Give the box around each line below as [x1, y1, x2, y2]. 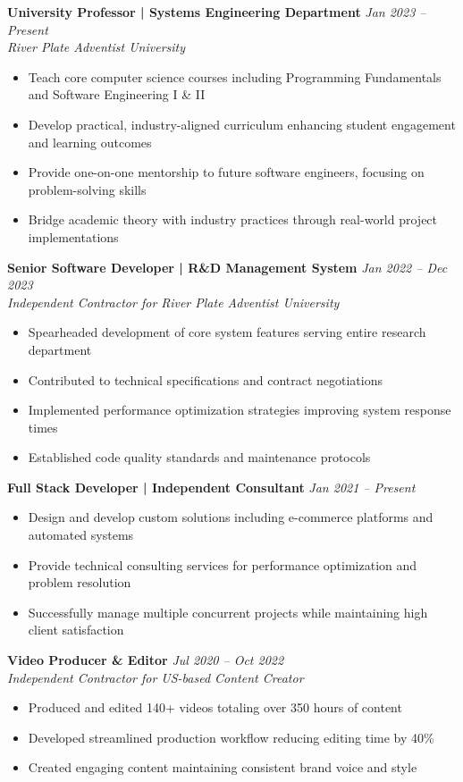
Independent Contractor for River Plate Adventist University [7, 292, 340, 311]
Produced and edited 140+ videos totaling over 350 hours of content [28, 698, 402, 717]
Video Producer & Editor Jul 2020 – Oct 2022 [7, 651, 284, 669]
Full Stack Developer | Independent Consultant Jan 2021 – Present [7, 477, 416, 496]
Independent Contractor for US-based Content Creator [7, 668, 304, 686]
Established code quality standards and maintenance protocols [28, 448, 371, 467]
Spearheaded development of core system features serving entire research [28, 323, 426, 341]
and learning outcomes [28, 132, 152, 151]
